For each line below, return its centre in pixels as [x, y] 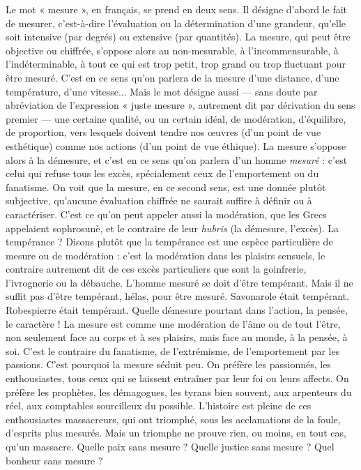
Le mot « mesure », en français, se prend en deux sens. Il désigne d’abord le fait [177, 9]
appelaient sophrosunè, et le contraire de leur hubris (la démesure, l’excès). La [172, 228]
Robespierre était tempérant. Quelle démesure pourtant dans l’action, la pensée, [177, 310]
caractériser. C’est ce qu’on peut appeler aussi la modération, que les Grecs [166, 214]
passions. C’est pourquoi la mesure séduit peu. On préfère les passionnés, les [168, 364]
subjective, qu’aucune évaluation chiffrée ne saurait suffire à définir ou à [159, 200]
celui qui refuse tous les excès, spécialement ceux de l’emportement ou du [162, 173]
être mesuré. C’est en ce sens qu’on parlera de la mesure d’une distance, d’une [172, 77]
